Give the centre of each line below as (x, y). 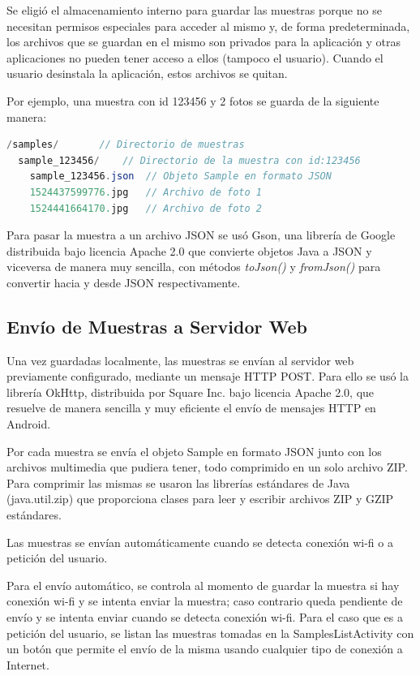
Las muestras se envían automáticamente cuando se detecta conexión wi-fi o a (200, 542)
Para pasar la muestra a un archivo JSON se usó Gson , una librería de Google (201, 235)
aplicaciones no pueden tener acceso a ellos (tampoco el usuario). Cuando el (195, 57)
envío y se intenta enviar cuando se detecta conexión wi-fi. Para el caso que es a (205, 617)
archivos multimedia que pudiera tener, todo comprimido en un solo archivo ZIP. (207, 467)
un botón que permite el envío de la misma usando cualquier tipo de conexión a (205, 649)
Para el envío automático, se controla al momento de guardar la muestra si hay (203, 585)
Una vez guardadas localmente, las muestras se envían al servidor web (180, 360)
